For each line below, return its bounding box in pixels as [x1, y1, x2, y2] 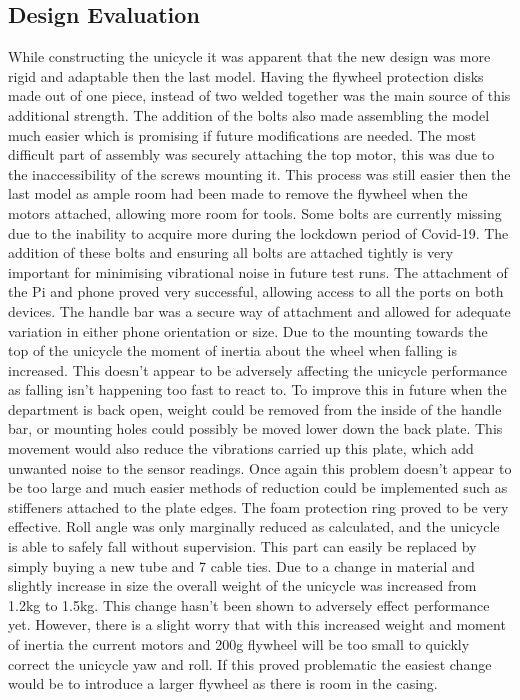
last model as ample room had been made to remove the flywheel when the [8, 183, 468, 204]
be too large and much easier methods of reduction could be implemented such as [8, 477, 508, 498]
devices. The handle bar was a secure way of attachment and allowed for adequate [8, 300, 511, 321]
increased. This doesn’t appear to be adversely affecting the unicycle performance [8, 359, 508, 380]
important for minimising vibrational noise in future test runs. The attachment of [8, 261, 508, 282]
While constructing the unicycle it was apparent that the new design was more [8, 46, 491, 67]
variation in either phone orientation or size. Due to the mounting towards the [8, 320, 488, 341]
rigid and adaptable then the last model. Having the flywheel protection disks [8, 65, 484, 86]
